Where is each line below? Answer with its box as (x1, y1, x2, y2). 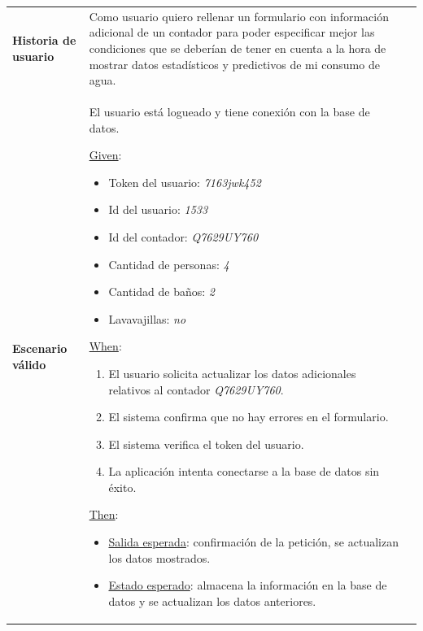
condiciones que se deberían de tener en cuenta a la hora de (89, 39, 386, 56)
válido (12, 355, 46, 372)
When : (89, 337, 122, 355)
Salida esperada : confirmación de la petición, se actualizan (108, 533, 399, 550)
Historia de (12, 32, 76, 49)
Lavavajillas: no (108, 310, 186, 327)
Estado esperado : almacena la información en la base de (108, 577, 387, 594)
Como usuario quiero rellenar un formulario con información (89, 7, 389, 24)
